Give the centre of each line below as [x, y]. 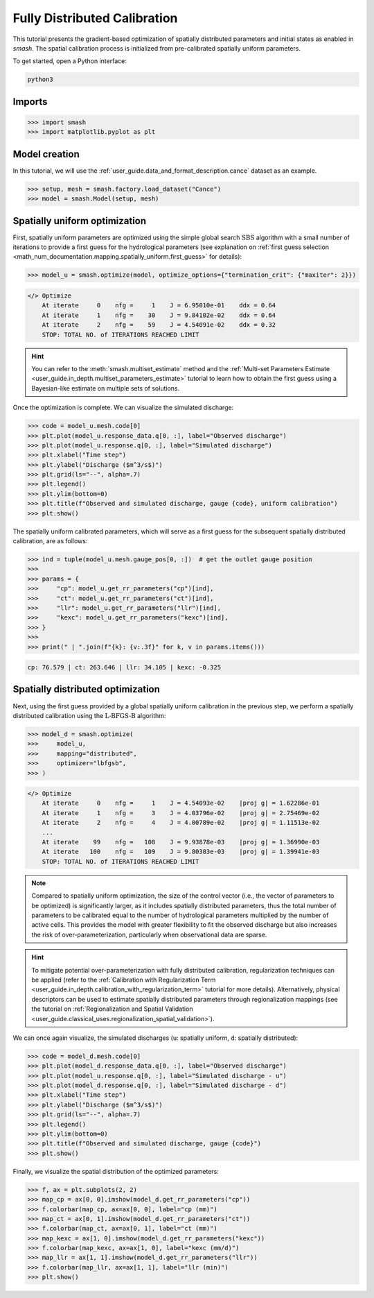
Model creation [46, 154]
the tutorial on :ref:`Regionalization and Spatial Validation [112, 1009]
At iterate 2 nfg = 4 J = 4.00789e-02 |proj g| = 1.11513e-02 [181, 823]
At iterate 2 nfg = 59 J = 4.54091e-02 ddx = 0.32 [159, 325]
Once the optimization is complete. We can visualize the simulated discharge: [123, 408]
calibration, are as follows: [50, 541]
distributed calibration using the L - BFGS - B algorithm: [89, 715]
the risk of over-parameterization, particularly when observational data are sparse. [149, 934]
